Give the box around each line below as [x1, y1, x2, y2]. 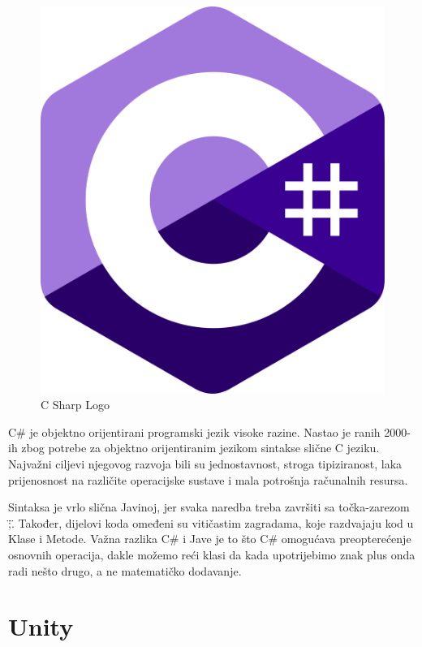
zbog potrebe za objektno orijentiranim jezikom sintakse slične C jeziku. [21, 439, 380, 456]
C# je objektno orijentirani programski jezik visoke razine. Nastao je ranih [8, 423, 381, 440]
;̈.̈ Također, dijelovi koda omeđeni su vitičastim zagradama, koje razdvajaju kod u [8, 514, 414, 531]
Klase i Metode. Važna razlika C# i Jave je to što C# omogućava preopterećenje [8, 530, 411, 547]
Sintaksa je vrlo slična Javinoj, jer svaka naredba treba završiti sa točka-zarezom [8, 498, 410, 515]
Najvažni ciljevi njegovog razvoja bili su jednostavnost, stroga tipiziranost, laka [8, 455, 403, 472]
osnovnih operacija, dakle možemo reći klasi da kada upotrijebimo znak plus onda [8, 546, 416, 563]
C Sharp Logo [41, 396, 110, 413]
